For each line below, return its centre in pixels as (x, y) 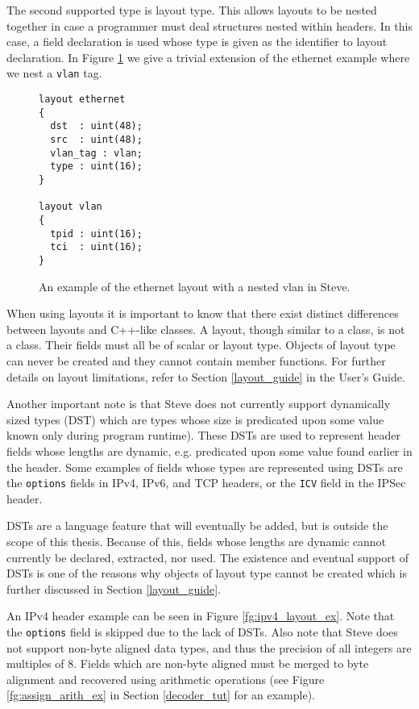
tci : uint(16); (96, 247)
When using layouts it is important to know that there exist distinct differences (203, 313)
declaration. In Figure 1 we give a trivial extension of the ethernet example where (208, 57)
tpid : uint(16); (96, 234)
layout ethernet (82, 100)
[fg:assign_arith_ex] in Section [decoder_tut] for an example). (161, 695)
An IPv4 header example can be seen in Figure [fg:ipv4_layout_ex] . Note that (201, 616)
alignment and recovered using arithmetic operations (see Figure (166, 679)
